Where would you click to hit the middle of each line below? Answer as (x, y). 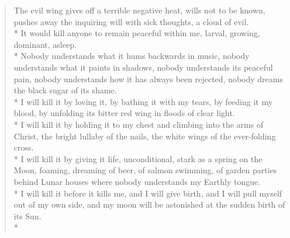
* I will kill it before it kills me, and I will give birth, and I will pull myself (148, 193)
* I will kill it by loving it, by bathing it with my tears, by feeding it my (143, 101)
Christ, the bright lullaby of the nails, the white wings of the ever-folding (145, 136)
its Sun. (27, 216)
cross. (24, 147)
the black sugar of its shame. (65, 90)
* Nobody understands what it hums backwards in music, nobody (132, 56)
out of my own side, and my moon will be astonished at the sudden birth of (149, 204)
